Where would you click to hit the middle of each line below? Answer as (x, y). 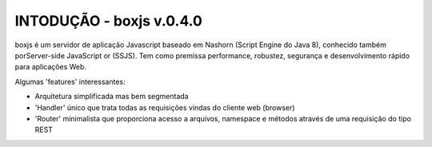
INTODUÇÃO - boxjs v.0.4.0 (109, 21)
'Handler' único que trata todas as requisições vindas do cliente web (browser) (165, 107)
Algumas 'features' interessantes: (70, 81)
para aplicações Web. (51, 67)
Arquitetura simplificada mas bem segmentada (112, 97)
